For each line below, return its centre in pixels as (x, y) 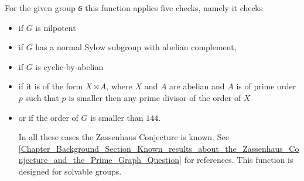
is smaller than (117, 117)
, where (119, 86)
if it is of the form (51, 86)
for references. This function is (239, 160)
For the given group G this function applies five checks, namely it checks (134, 8)
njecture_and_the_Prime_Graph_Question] (100, 160)
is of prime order (266, 86)
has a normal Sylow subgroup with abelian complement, (136, 47)
